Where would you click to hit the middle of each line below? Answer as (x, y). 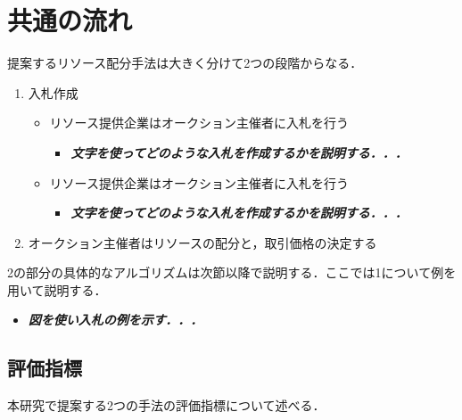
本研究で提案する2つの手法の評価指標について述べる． (166, 405)
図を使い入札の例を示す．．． (115, 320)
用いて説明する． (57, 289)
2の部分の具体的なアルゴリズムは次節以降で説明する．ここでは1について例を (232, 272)
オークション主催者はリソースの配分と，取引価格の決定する (202, 242)
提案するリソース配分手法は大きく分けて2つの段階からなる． (185, 63)
